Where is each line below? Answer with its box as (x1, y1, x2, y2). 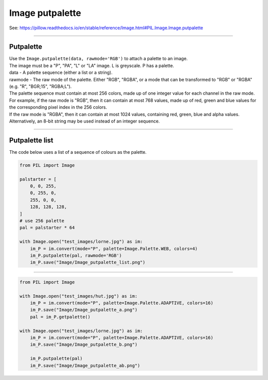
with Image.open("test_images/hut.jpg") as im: (19, 293, 137, 299)
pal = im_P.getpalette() (30, 314, 91, 319)
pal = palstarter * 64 (19, 225, 75, 231)
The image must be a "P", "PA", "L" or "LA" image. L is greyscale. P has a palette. (9, 63, 174, 68)
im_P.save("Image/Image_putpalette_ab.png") (30, 363, 140, 368)
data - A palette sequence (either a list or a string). (9, 69, 113, 75)
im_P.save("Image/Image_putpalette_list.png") (30, 259, 146, 265)
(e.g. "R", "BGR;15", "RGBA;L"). (9, 83, 72, 89)
